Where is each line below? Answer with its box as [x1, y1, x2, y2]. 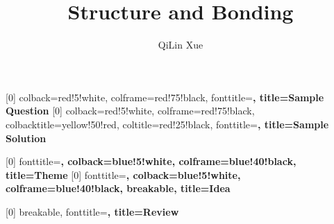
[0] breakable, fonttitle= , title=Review [6, 204, 179, 218]
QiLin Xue [158, 37, 203, 52]
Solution [6, 130, 47, 145]
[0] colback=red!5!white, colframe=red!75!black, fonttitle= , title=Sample [6, 89, 324, 104]
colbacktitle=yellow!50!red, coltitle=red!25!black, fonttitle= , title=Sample [6, 117, 329, 131]
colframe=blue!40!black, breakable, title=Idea [6, 181, 231, 196]
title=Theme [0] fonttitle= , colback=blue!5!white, [6, 167, 241, 182]
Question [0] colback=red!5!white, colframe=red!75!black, [6, 103, 255, 118]
